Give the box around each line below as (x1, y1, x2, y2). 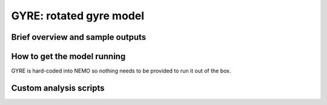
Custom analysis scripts (11, 83, 105, 93)
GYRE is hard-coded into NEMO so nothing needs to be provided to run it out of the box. (11, 67, 231, 75)
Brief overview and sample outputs (11, 32, 147, 42)
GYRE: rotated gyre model (11, 9, 145, 22)
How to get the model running (11, 51, 126, 62)
